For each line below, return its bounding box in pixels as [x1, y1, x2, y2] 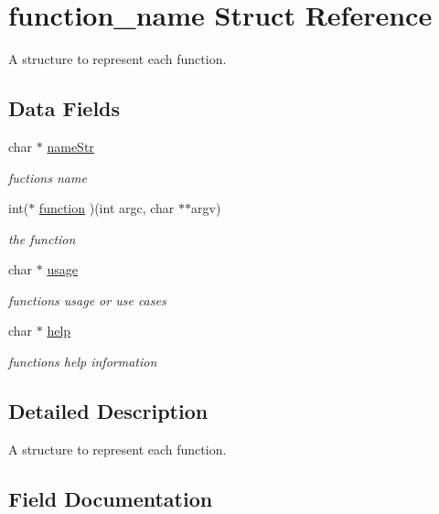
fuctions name [8, 167, 87, 187]
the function [8, 229, 76, 248]
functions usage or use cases [8, 290, 166, 309]
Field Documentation [8, 484, 213, 512]
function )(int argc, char [38, 198, 175, 218]
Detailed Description [8, 397, 209, 425]
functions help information [8, 352, 157, 371]
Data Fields [8, 94, 121, 123]
